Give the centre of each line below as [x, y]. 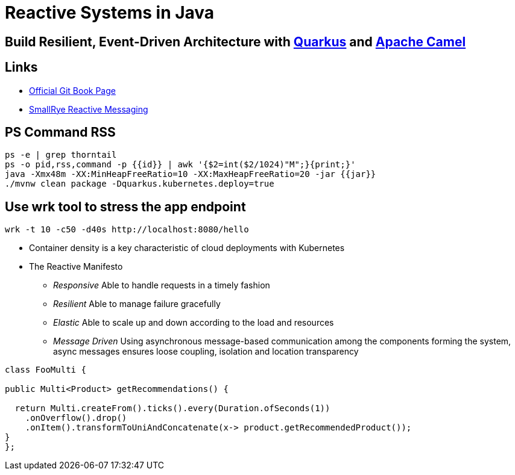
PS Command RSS [60, 132]
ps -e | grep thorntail [61, 155]
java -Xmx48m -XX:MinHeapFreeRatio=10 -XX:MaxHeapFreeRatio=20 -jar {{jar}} [191, 174]
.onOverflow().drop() [76, 418]
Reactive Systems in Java [110, 13]
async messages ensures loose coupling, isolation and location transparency [206, 352]
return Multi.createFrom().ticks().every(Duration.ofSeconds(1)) [172, 408]
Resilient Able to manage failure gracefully [137, 304]
